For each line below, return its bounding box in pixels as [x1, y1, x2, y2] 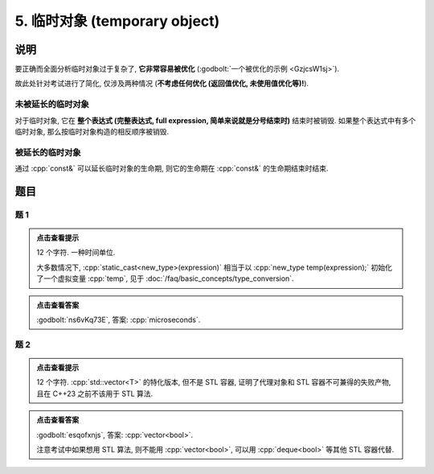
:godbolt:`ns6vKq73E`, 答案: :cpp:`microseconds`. [36, 315, 201, 325]
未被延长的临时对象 [14, 99, 90, 110]
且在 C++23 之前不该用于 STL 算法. [36, 389, 154, 398]
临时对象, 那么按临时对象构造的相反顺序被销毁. [14, 126, 170, 136]
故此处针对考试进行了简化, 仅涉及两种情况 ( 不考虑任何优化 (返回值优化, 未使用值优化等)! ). [14, 79, 309, 89]
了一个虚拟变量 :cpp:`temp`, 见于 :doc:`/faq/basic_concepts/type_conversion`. [36, 274, 294, 283]
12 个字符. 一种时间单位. [36, 248, 116, 258]
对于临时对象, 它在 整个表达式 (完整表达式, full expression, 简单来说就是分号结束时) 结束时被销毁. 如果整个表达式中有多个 [14, 115, 416, 125]
